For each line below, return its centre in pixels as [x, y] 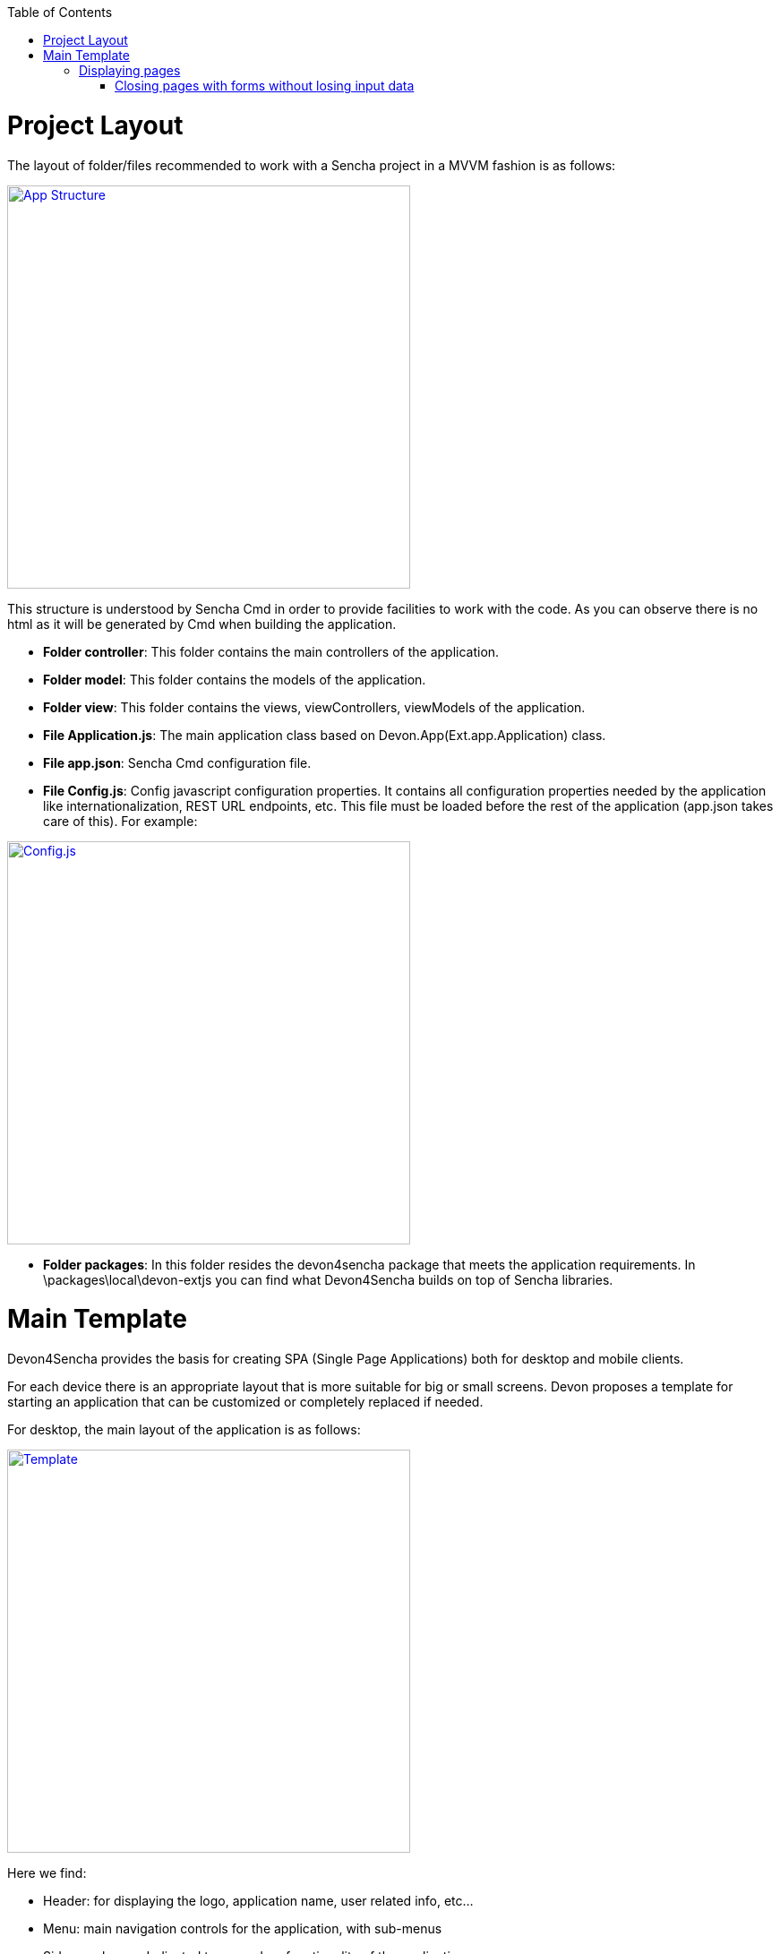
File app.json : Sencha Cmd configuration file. [177, 762]
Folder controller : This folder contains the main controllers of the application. [271, 651]
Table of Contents [60, 12]
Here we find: [47, 1873]
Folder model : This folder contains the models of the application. [235, 679]
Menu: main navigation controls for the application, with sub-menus [243, 1928]
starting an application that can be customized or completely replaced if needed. [245, 1402]
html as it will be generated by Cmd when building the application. [202, 624]
